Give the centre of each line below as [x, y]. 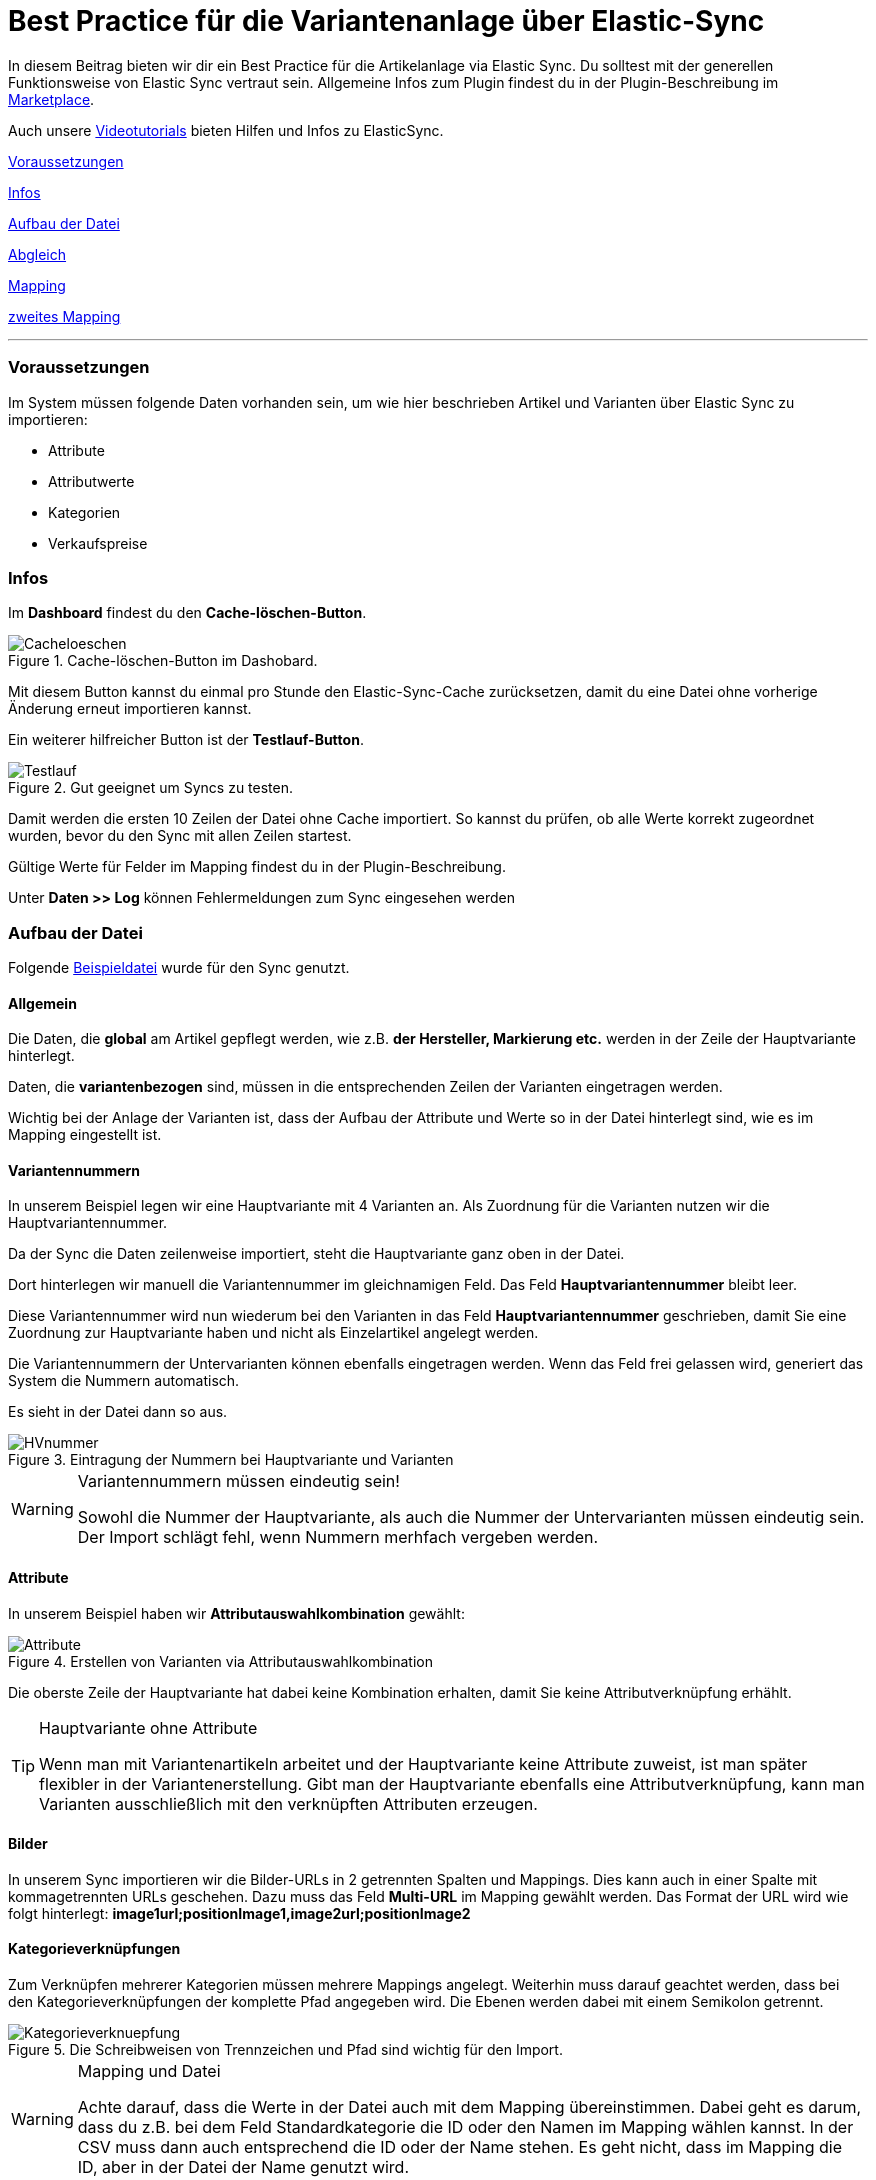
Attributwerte [91, 481]
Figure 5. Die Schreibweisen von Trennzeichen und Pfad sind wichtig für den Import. [285, 2050]
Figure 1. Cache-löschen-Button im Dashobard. [163, 661]
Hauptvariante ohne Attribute [148, 1727]
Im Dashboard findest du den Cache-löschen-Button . [187, 613]
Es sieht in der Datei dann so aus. [118, 1412]
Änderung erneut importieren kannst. [130, 709]
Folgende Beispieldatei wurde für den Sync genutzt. [179, 967]
